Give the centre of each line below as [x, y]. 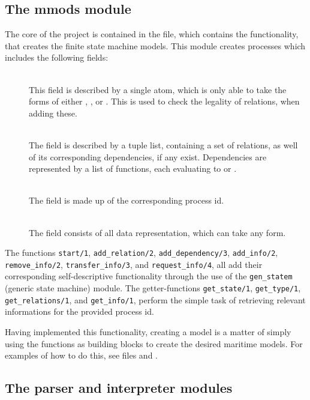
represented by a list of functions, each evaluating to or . [133, 168]
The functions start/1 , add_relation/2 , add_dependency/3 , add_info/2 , [142, 253]
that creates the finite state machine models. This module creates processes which [155, 45]
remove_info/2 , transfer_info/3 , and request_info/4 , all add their [134, 264]
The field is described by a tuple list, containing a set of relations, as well [163, 144]
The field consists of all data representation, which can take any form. [157, 232]
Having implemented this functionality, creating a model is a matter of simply [148, 331]
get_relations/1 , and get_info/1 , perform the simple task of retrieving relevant [155, 299]
